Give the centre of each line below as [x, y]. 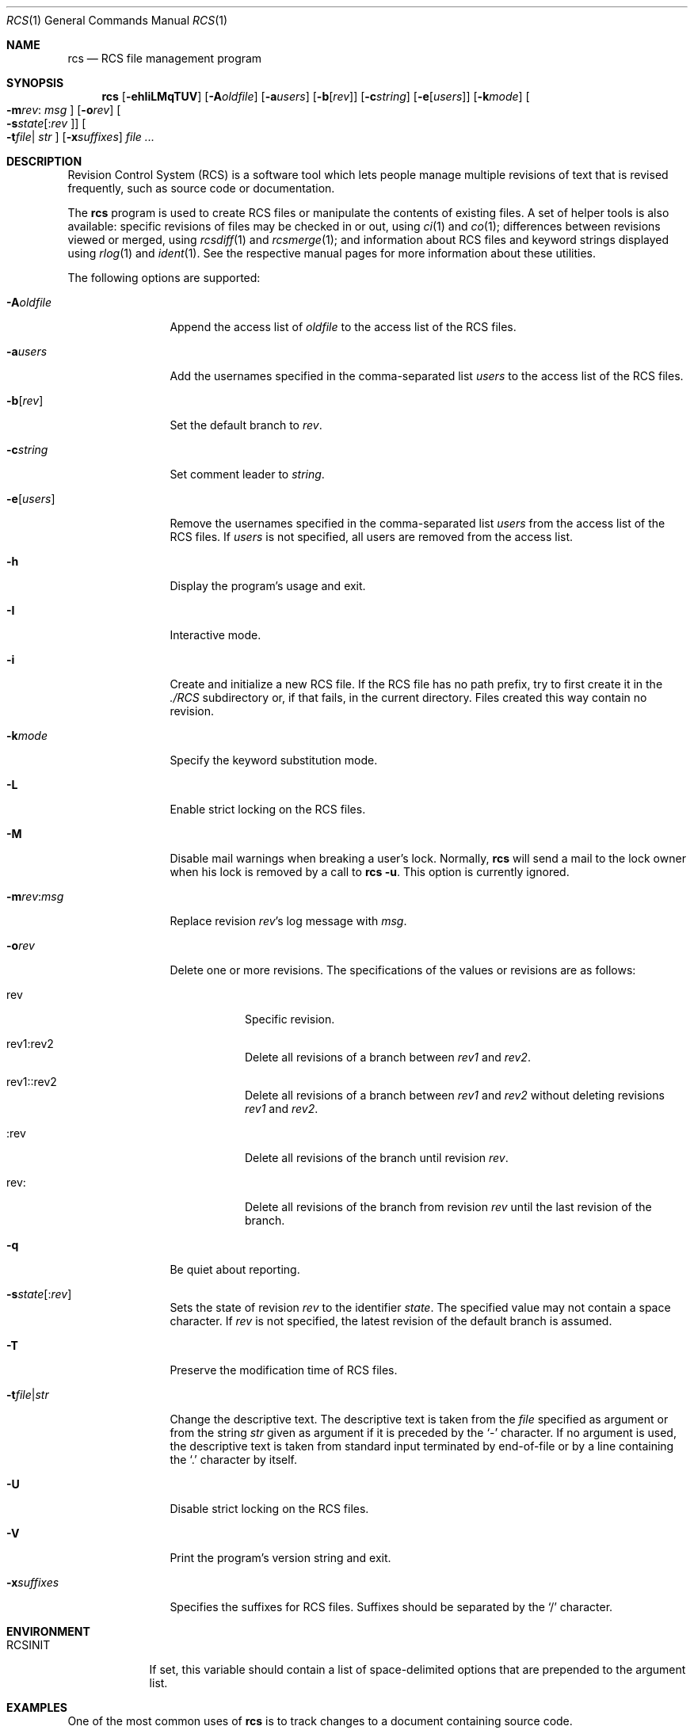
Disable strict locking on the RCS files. [269, 1509]
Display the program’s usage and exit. [268, 586]
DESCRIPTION [44, 161]
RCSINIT [29, 1645]
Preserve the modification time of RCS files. [284, 1370]
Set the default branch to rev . [246, 425]
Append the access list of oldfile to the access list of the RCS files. [343, 327]
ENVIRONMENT [48, 1631]
